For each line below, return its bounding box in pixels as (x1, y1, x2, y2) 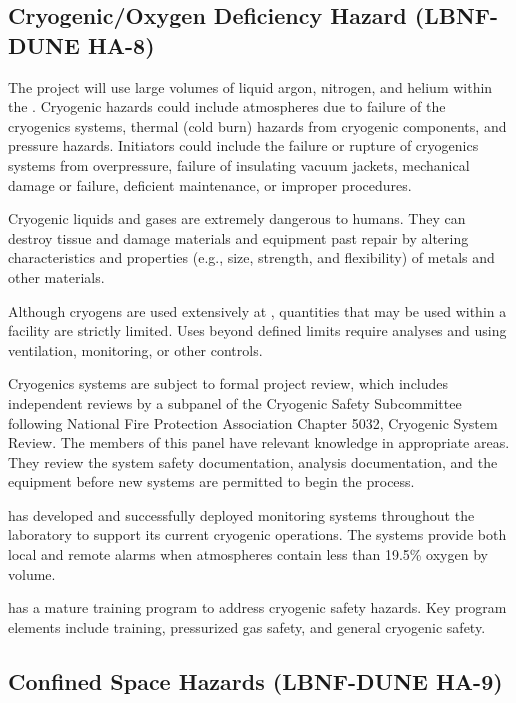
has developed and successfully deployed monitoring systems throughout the (8, 504, 475, 525)
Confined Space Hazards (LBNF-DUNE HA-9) (8, 665, 503, 696)
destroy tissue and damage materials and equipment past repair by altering (8, 227, 469, 248)
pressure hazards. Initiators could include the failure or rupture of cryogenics (8, 135, 479, 156)
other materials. (8, 266, 105, 287)
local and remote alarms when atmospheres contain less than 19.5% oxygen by (8, 544, 488, 565)
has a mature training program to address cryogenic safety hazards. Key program (8, 597, 507, 618)
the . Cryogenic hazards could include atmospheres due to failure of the (8, 96, 446, 117)
